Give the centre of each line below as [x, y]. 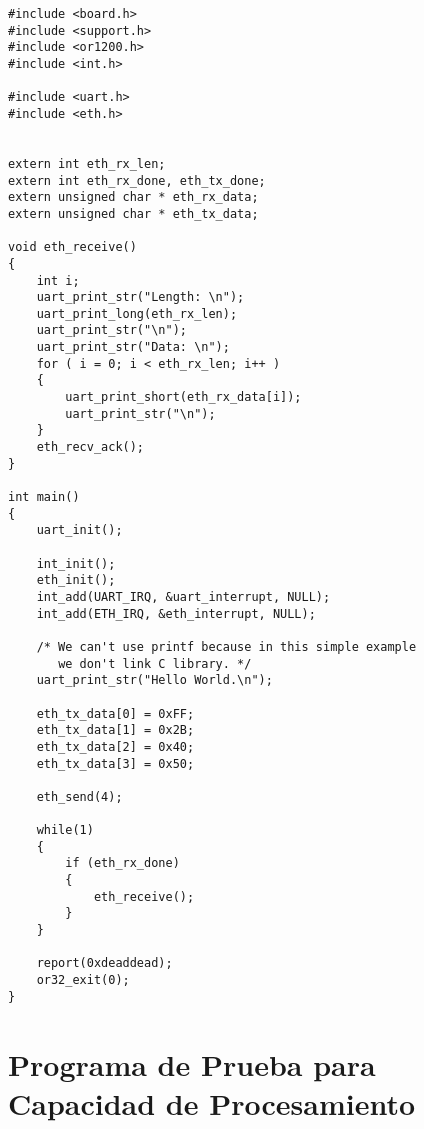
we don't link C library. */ [155, 663]
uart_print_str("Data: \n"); [133, 347]
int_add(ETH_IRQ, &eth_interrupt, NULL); [176, 613]
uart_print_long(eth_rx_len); [137, 313]
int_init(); [76, 563]
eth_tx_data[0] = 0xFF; [115, 713]
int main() [44, 497]
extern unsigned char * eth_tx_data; [133, 213]
